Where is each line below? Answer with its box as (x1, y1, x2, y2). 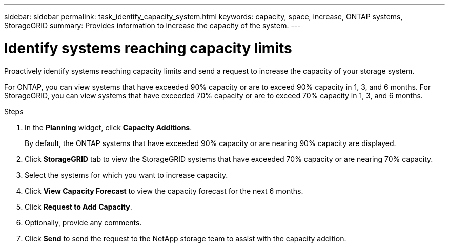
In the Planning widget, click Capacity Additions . (25, 122, 192, 132)
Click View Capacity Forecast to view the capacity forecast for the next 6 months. (25, 186, 303, 195)
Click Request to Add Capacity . (25, 202, 132, 211)
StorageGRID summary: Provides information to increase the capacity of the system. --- (4, 21, 301, 30)
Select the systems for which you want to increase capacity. (25, 170, 228, 179)
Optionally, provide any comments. (25, 218, 142, 227)
